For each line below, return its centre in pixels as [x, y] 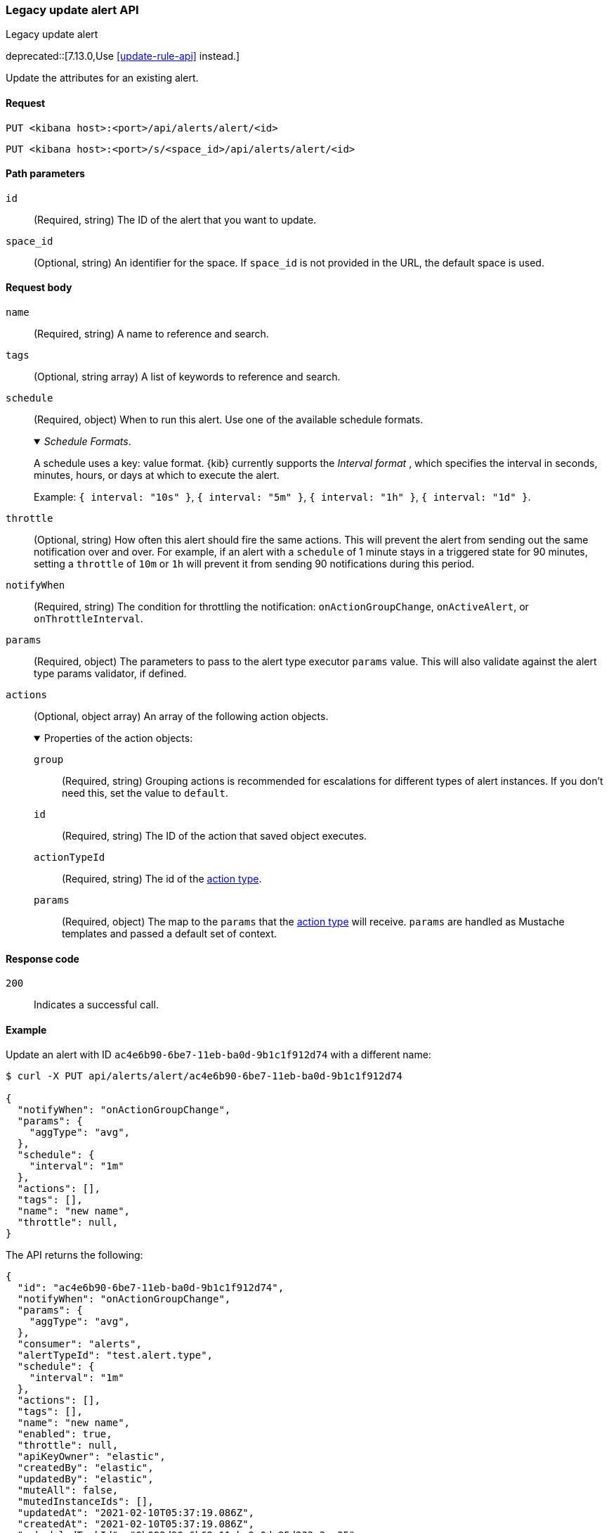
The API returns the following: [74, 1255]
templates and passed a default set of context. [170, 934]
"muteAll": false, [68, 1490]
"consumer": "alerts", [79, 1344]
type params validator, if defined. [110, 674]
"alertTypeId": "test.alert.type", [115, 1355]
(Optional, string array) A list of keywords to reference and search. [187, 377]
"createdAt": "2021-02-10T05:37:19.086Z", [136, 1524]
